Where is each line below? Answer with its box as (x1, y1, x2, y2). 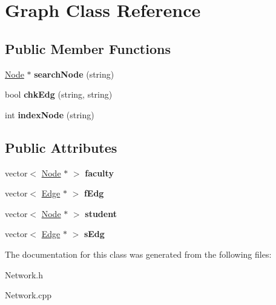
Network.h (5, 268, 44, 281)
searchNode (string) (34, 67, 114, 80)
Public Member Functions (5, 39, 171, 58)
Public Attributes (5, 138, 117, 156)
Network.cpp (5, 289, 52, 301)
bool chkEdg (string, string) (5, 88, 113, 101)
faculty (85, 166, 114, 179)
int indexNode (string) (5, 108, 94, 121)
